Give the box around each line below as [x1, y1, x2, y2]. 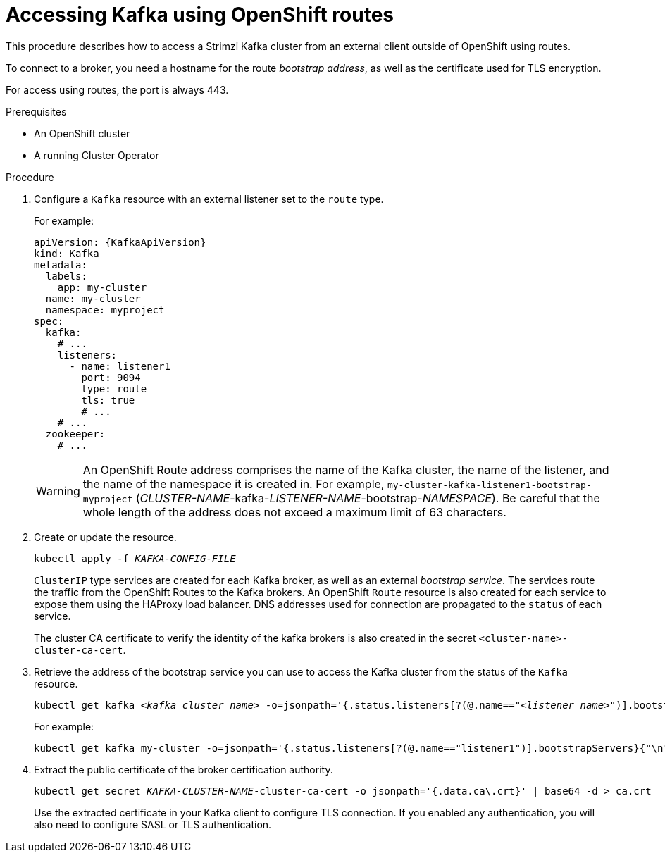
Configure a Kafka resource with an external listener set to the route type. [34, 192, 384, 205]
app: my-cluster [57, 281, 147, 293]
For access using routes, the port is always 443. [6, 83, 229, 96]
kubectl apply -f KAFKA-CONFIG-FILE [34, 552, 236, 564]
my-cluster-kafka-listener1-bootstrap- [387, 479, 592, 490]
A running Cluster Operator [34, 149, 159, 161]
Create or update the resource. [34, 530, 177, 543]
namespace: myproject [45, 304, 165, 316]
